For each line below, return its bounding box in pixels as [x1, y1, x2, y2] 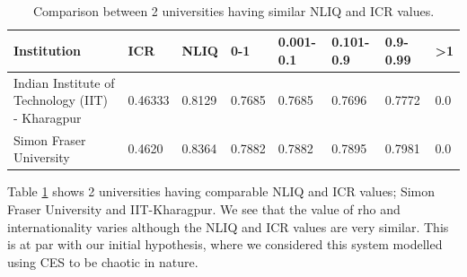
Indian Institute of [13, 73, 115, 91]
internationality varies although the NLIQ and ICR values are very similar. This [7, 217, 449, 236]
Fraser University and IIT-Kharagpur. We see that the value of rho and [7, 199, 401, 218]
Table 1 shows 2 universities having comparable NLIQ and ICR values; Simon [7, 182, 436, 201]
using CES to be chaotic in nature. [7, 252, 198, 271]
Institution [13, 40, 82, 59]
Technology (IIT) [13, 91, 108, 109]
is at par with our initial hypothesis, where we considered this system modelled [7, 235, 443, 254]
